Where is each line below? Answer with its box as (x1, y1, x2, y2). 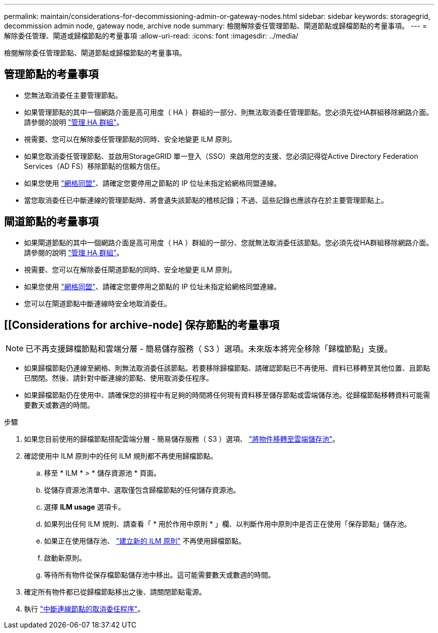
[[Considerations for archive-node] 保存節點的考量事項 (4, 319, 279, 332)
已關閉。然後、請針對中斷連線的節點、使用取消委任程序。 (24, 373, 213, 382)
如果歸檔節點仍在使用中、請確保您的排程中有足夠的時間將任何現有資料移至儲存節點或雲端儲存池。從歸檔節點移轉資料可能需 (24, 390, 430, 399)
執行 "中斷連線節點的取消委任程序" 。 (24, 604, 144, 613)
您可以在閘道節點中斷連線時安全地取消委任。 (24, 299, 171, 308)
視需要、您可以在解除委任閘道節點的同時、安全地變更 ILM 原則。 (24, 265, 236, 274)
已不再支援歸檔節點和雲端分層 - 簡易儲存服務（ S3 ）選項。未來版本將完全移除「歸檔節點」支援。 (25, 343, 392, 354)
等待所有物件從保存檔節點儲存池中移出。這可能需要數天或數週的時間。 (44, 570, 275, 579)
